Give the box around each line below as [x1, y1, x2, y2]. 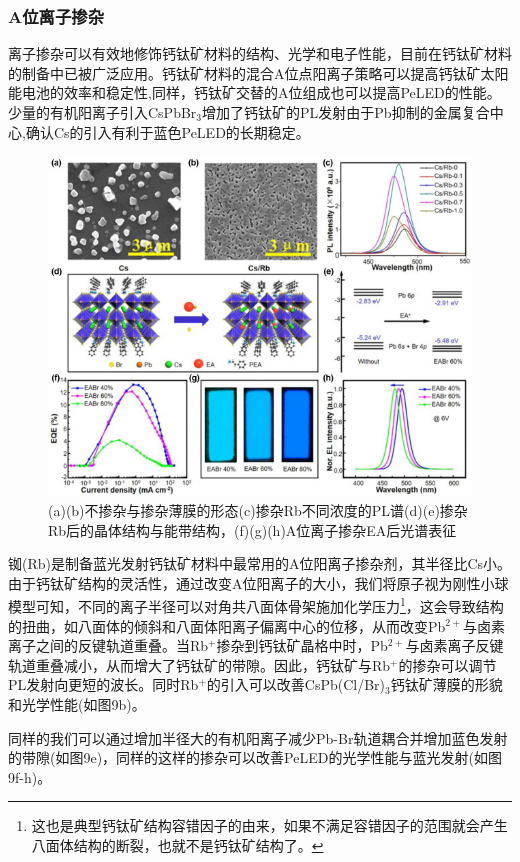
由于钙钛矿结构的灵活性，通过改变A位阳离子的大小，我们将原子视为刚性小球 [8, 572, 509, 593]
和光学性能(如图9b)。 [8, 693, 146, 714]
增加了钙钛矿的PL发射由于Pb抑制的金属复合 [202, 102, 490, 122]
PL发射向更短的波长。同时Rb [8, 674, 199, 695]
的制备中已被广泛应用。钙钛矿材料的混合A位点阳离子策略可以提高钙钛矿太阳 [8, 62, 509, 83]
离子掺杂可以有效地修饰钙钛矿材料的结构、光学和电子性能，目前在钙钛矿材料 [8, 43, 512, 64]
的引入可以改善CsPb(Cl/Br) [206, 674, 386, 695]
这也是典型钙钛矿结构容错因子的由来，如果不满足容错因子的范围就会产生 [31, 815, 508, 836]
